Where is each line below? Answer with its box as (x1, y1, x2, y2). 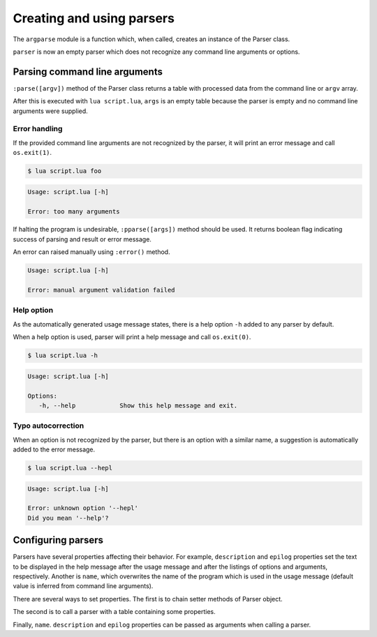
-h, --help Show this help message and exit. (38, 401, 238, 410)
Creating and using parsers (13, 10, 175, 26)
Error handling (13, 124, 63, 134)
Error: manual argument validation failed (27, 286, 175, 294)
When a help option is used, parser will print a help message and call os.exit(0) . (13, 333, 251, 341)
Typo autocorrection (13, 421, 84, 430)
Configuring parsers (13, 534, 104, 546)
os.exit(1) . (13, 149, 52, 157)
